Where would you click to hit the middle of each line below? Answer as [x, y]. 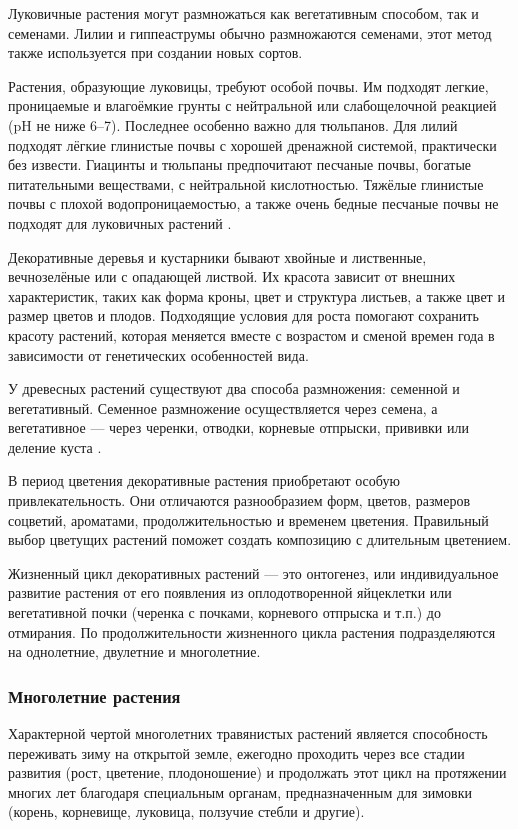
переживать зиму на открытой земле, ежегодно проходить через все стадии [236, 752]
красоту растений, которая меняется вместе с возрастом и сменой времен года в [251, 334]
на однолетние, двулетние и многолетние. [134, 651]
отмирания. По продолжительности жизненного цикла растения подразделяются [252, 631]
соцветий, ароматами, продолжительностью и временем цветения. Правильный [248, 519]
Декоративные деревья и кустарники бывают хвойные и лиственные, [217, 256]
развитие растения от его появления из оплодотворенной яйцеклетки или [230, 592]
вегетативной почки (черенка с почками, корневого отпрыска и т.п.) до [224, 612]
